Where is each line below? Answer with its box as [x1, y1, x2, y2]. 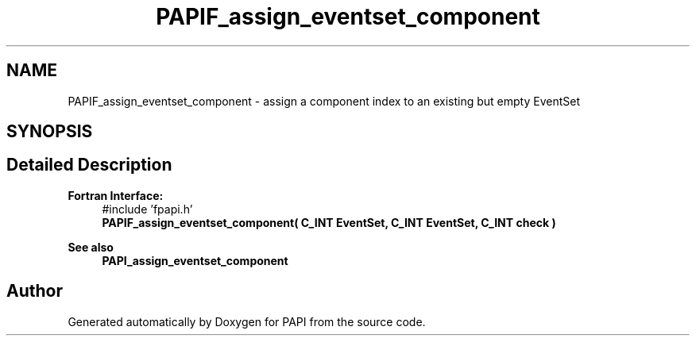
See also [68, 240, 114, 254]
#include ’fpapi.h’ [102, 202, 193, 216]
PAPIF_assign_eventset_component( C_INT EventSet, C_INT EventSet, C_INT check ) [102, 215, 556, 229]
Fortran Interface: [68, 188, 164, 202]
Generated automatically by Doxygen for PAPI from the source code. [68, 314, 426, 329]
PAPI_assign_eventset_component [102, 253, 288, 267]
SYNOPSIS [6, 121, 93, 142]
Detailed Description [6, 155, 172, 175]
